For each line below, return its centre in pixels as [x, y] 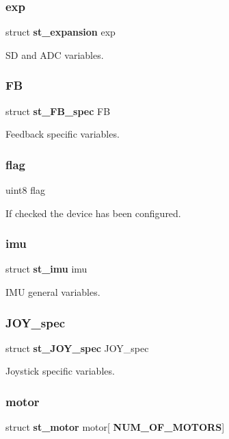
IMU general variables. [53, 292]
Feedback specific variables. [63, 134]
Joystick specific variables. [60, 371]
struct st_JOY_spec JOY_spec [77, 348]
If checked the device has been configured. [93, 213]
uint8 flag [25, 190]
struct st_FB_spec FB [58, 111]
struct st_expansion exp [60, 32]
